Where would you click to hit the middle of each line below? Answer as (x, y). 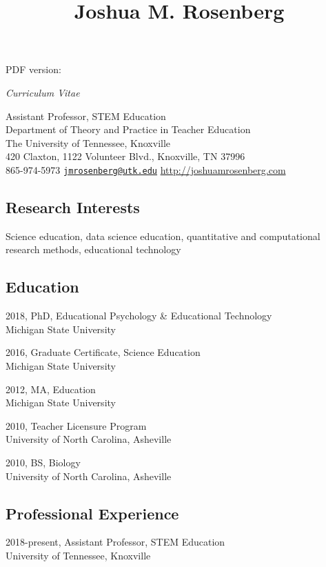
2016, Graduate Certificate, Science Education (103, 352)
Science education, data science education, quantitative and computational (163, 236)
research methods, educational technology (93, 249)
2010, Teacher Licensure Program (76, 425)
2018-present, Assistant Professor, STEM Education (115, 542)
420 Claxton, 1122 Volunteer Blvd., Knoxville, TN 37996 (125, 156)
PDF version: (33, 69)
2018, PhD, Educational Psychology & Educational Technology (139, 316)
